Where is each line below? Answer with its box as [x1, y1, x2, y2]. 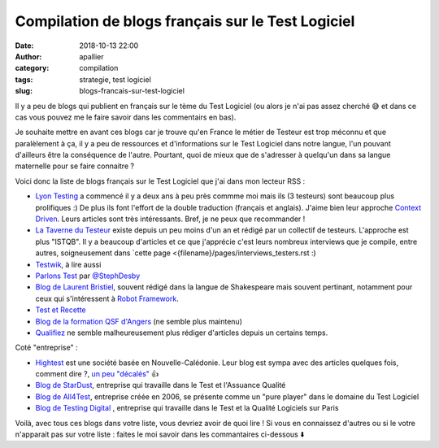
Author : [15, 51, 42, 61]
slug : [15, 86, 33, 96]
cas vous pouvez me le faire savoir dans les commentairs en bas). [15, 112, 237, 122]
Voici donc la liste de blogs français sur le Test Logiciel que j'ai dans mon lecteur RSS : [15, 176, 306, 186]
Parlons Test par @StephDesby [35, 271, 141, 281]
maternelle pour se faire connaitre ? [15, 161, 134, 171]
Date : [15, 41, 34, 50]
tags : [15, 74, 33, 85]
